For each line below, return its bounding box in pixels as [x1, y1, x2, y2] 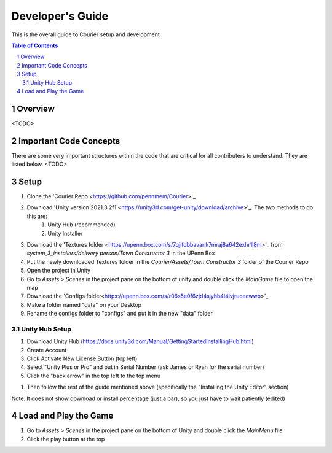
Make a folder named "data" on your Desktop [26, 301, 141, 308]
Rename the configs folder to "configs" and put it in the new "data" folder [26, 310, 213, 317]
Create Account [26, 346, 67, 354]
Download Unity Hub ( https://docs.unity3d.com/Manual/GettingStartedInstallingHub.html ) [26, 338, 255, 345]
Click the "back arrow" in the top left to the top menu [26, 372, 161, 379]
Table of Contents [11, 42, 58, 49]
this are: [26, 212, 47, 220]
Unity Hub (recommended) [47, 221, 116, 228]
